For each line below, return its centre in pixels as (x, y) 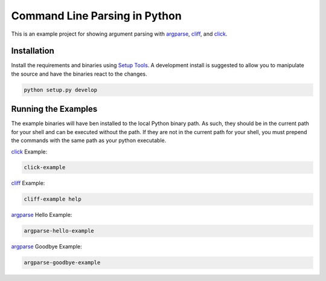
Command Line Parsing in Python (97, 16)
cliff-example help (53, 199)
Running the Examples (54, 109)
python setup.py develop (61, 90)
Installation (33, 51)
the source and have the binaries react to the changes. (79, 74)
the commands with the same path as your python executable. (89, 140)
